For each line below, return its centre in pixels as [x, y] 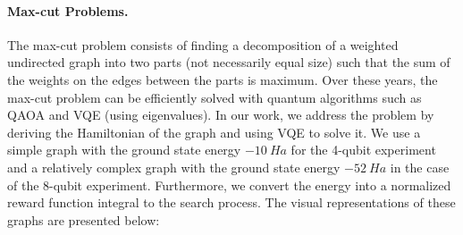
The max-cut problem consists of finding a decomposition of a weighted [203, 44]
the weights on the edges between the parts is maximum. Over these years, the [223, 79]
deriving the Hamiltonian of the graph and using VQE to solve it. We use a [214, 132]
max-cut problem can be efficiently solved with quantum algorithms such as [215, 97]
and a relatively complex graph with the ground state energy [174, 167]
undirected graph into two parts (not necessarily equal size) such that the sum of [229, 62]
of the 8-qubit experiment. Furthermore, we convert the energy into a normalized [229, 185]
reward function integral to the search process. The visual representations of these [231, 202]
